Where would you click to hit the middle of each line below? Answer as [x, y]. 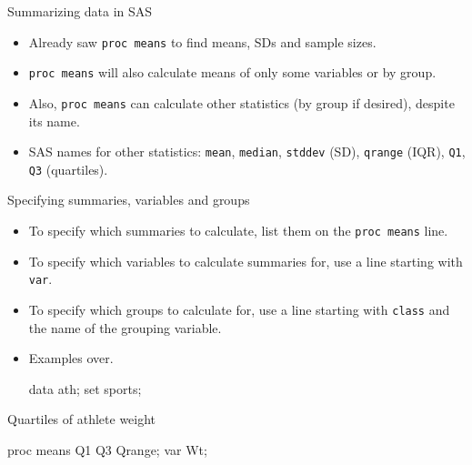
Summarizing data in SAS [80, 11]
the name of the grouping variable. [125, 327]
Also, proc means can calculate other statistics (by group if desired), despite [241, 102]
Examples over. [71, 358]
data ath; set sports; [85, 388]
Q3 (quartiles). [68, 169]
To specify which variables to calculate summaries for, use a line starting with [246, 261]
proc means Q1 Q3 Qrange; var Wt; [107, 450]
